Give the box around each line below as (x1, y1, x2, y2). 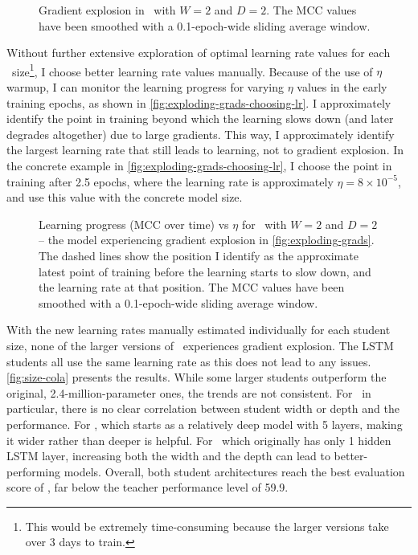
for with (241, 215, 287, 232)
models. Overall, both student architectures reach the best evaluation (64, 463, 405, 480)
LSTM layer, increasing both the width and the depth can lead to (6, 447, 330, 464)
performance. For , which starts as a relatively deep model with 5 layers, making (6, 415, 403, 432)
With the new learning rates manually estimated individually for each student (6, 321, 391, 338)
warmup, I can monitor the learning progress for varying (6, 79, 285, 96)
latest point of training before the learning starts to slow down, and (39, 263, 371, 280)
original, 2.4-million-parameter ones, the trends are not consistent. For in (6, 384, 371, 401)
